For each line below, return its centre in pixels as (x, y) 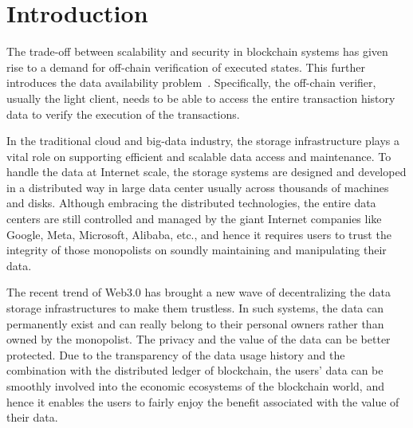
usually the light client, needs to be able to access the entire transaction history (201, 98)
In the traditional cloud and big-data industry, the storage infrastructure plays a (203, 141)
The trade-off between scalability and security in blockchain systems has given (197, 51)
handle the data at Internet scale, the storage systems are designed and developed (206, 172)
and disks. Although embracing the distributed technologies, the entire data (191, 203)
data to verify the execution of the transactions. (123, 114)
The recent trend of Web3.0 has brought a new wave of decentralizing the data (199, 292)
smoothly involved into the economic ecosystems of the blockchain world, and (195, 386)
